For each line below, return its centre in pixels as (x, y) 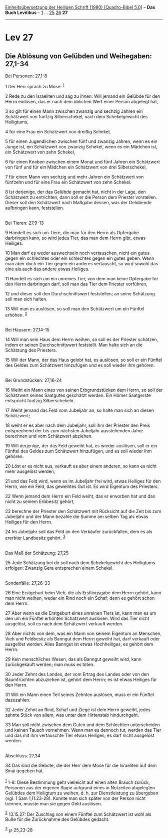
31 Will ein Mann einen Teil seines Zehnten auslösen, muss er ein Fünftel (79, 695)
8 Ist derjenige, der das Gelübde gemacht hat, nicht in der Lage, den (75, 192)
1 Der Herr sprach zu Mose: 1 (35, 86)
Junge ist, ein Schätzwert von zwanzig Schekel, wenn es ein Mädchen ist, (81, 146)
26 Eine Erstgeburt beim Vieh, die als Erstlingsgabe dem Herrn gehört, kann (83, 593)
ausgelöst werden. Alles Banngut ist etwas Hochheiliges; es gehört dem (79, 644)
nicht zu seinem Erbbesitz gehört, (40, 501)
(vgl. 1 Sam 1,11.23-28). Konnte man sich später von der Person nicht (75, 798)
